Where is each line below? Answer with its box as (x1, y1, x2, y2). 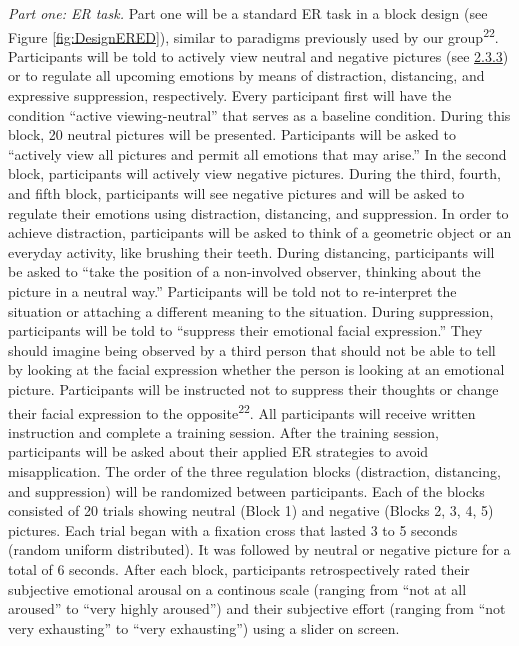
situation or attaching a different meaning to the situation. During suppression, (8, 300, 494, 321)
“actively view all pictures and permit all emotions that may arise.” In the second (8, 143, 507, 164)
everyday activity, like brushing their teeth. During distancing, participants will (8, 241, 495, 262)
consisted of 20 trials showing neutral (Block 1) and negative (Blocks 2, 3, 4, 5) (8, 500, 494, 521)
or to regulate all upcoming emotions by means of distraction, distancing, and (8, 65, 485, 86)
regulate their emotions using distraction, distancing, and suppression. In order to (8, 202, 509, 223)
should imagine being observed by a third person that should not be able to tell (8, 339, 496, 360)
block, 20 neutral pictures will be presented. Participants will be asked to (8, 124, 456, 145)
